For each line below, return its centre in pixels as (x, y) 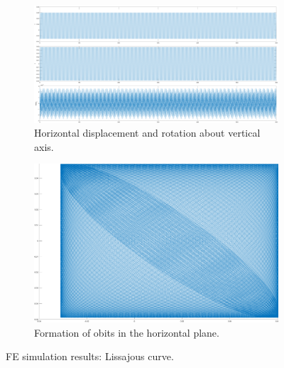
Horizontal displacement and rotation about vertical (147, 133)
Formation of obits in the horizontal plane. (127, 332)
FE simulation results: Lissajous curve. (90, 356)
